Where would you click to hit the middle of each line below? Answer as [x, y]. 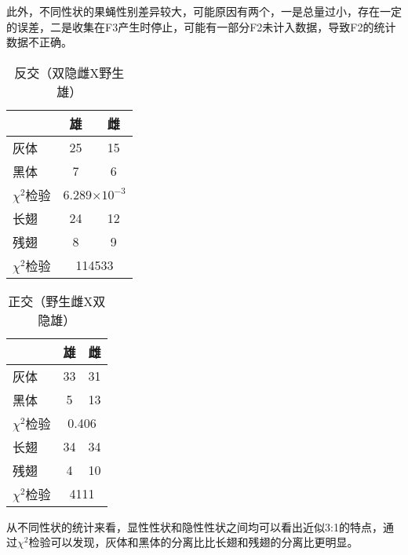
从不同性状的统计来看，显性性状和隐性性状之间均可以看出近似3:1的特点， [195, 526]
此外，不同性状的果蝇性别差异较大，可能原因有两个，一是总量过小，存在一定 [204, 11]
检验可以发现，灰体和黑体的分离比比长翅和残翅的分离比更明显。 [193, 542]
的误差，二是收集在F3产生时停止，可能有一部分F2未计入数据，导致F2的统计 [201, 26]
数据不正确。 [39, 42]
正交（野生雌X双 [57, 301]
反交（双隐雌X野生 [69, 72]
